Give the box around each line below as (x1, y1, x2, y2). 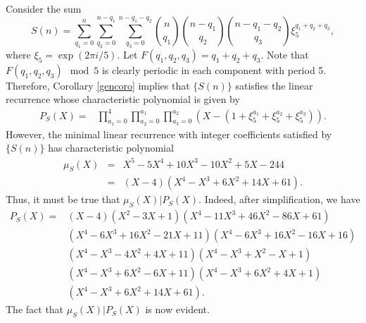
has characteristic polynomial (48, 140, 174, 155)
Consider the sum (6, 1, 82, 16)
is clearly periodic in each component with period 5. (101, 62, 327, 77)
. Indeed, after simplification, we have (198, 192, 360, 207)
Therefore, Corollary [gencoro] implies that (6, 78, 190, 92)
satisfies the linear (235, 78, 313, 92)
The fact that (6, 302, 64, 317)
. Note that (260, 47, 309, 61)
